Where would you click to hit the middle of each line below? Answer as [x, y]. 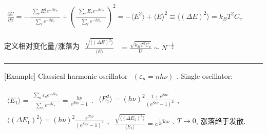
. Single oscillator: [205, 75]
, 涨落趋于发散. [221, 120]
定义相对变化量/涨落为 [42, 45]
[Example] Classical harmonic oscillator [66, 75]
